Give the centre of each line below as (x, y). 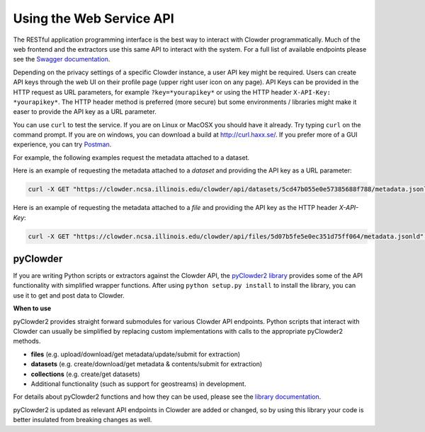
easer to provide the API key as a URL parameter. (85, 112)
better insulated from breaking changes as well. (83, 420)
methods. (27, 341)
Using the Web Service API (94, 18)
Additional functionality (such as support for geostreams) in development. (138, 384)
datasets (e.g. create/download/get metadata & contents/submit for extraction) (147, 364)
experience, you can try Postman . (62, 144)
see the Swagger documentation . (62, 59)
